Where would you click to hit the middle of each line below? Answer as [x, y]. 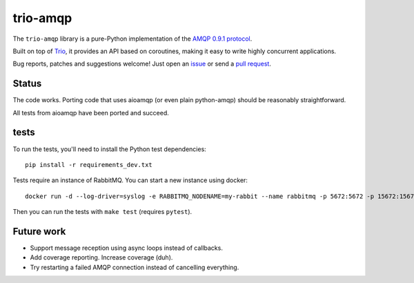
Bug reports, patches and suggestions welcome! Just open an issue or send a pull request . [142, 64]
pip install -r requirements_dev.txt [89, 165]
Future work [39, 231]
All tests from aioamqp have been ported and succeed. [91, 113]
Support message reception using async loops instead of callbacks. [127, 248]
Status [27, 84]
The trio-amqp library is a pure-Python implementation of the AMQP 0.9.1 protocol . [132, 39]
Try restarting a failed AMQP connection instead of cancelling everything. [135, 267]
